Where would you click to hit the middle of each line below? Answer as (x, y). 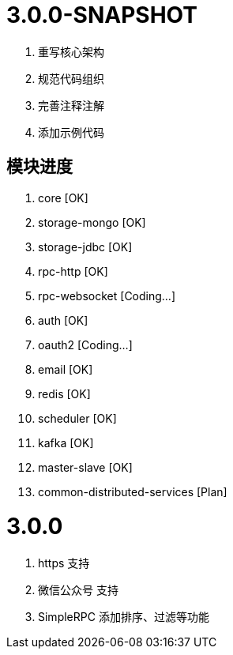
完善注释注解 (71, 105)
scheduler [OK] (77, 418)
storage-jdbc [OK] (85, 247)
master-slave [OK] (85, 467)
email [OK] (66, 369)
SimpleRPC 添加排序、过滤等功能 (124, 617)
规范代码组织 (71, 78)
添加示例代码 (71, 132)
